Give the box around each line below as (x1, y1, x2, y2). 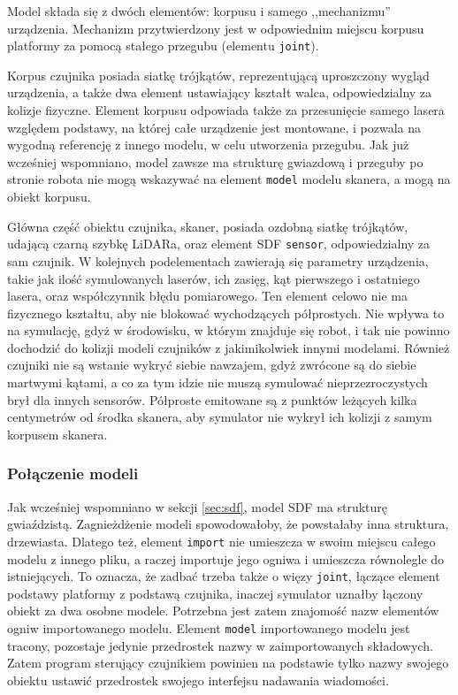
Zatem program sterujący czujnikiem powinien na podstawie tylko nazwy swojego (7, 653, 449, 672)
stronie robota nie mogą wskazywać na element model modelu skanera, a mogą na (7, 170, 451, 188)
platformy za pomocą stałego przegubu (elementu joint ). (7, 36, 319, 55)
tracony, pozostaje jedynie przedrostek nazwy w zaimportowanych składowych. (7, 636, 433, 654)
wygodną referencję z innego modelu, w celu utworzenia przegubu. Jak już (7, 135, 409, 154)
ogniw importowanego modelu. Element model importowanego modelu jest (7, 618, 410, 637)
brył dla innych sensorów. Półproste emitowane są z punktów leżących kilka (7, 390, 417, 409)
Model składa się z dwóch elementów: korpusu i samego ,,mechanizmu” (7, 2, 391, 19)
